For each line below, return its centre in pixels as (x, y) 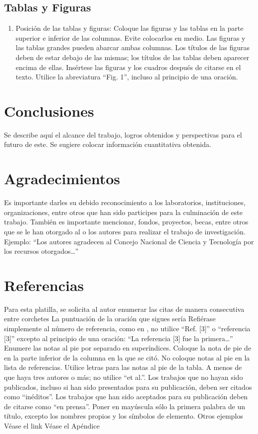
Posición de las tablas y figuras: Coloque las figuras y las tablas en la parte (129, 28)
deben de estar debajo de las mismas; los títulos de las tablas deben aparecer (132, 57)
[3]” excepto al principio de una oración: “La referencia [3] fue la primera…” (119, 338)
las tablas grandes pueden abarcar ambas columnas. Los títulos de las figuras (132, 47)
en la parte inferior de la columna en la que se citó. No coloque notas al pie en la (127, 357)
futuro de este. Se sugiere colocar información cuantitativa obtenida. (108, 144)
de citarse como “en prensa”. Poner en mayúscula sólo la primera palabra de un (125, 406)
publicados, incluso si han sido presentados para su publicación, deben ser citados (128, 387)
